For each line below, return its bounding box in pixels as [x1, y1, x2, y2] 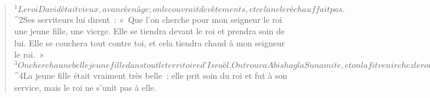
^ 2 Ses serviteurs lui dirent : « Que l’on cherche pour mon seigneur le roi [14, 13, 282, 25]
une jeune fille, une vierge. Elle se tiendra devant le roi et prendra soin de [14, 25, 285, 37]
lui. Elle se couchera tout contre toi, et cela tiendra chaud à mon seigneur [14, 36, 285, 49]
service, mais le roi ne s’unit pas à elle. [14, 81, 157, 93]
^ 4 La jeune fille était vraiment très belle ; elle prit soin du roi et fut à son [14, 69, 288, 82]
